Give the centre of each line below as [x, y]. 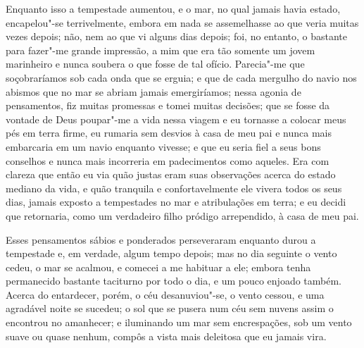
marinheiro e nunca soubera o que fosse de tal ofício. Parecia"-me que [155, 64]
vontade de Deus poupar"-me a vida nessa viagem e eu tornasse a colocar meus [176, 119]
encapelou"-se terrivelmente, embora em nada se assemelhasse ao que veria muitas [182, 22]
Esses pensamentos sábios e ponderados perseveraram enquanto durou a [161, 239]
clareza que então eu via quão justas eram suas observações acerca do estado [171, 174]
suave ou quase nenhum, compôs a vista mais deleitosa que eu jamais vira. [166, 336]
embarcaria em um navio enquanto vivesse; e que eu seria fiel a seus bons [163, 146]
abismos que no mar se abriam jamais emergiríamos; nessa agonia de [153, 91]
